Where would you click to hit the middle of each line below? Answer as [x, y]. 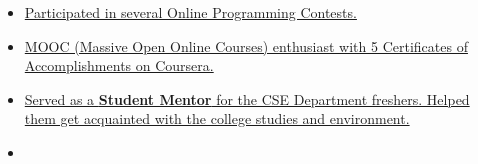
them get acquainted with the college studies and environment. [217, 118]
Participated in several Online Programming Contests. [190, 12]
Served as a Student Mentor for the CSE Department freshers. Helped [247, 98]
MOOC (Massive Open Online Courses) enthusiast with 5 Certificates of [246, 45]
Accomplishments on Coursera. [119, 65]
